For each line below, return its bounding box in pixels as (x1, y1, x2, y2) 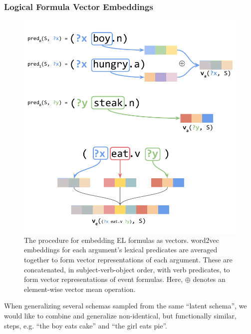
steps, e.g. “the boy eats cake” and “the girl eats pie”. (4, 320, 167, 330)
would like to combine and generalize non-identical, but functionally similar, (4, 310, 237, 320)
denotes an (193, 274, 226, 284)
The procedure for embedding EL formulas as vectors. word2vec (24, 234, 219, 245)
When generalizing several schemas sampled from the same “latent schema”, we (4, 300, 247, 311)
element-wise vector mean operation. (24, 283, 136, 294)
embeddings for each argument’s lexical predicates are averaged (24, 244, 218, 255)
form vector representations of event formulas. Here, (24, 274, 183, 284)
